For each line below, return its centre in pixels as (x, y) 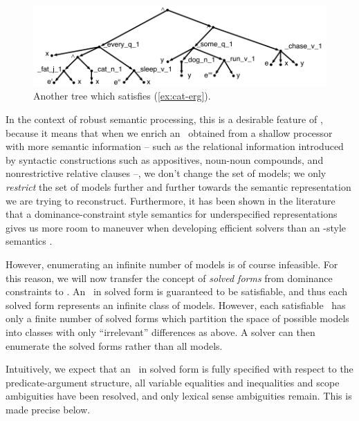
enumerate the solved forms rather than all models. (114, 345)
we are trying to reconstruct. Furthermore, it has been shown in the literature (171, 200)
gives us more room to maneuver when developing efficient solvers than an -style (176, 227)
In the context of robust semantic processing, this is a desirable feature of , (164, 119)
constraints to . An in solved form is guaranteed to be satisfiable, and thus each (177, 291)
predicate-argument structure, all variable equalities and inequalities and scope (173, 382)
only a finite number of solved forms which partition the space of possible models (177, 318)
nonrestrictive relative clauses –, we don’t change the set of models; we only (166, 173)
